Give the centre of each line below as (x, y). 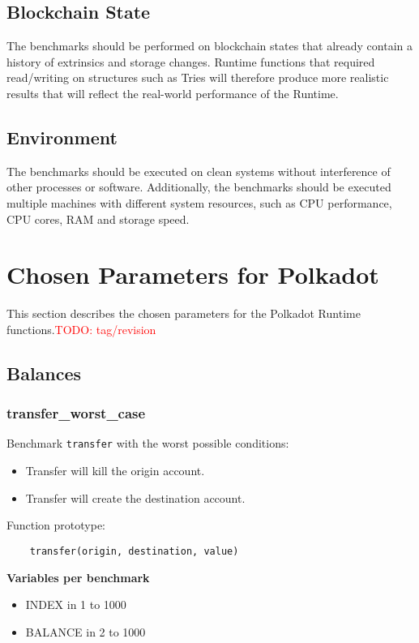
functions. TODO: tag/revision (81, 329)
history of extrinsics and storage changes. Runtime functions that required (191, 61)
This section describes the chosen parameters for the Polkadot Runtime (184, 313)
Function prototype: (56, 525)
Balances (44, 373)
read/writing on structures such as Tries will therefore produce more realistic (198, 77)
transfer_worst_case (76, 413)
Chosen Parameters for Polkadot (193, 274)
